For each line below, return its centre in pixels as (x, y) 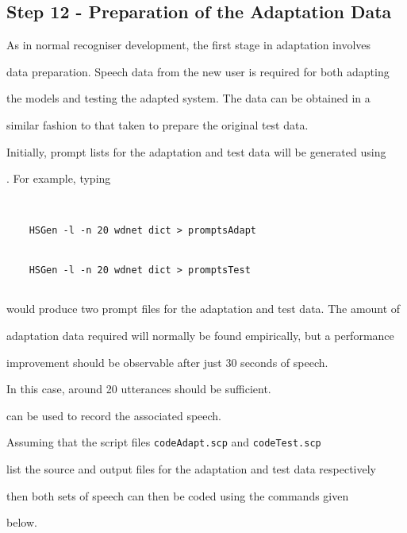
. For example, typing (59, 178)
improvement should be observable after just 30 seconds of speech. (167, 362)
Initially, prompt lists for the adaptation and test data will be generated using (196, 151)
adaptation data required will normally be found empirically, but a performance (200, 335)
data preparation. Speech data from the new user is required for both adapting (198, 71)
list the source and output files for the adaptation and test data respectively (192, 468)
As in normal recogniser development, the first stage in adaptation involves (189, 45)
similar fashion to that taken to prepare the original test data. (157, 124)
